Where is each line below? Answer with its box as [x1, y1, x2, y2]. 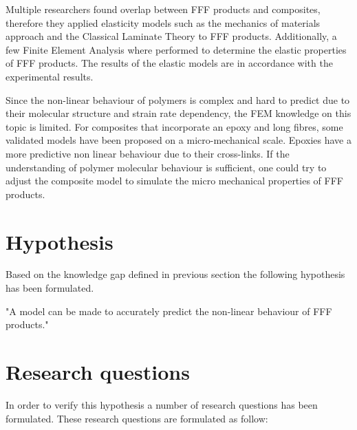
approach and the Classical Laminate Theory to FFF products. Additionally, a [6, 29, 337, 43]
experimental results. [6, 69, 94, 83]
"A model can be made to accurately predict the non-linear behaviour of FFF [6, 303, 332, 318]
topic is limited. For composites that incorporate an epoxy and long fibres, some [6, 119, 343, 133]
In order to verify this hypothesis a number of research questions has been [6, 397, 318, 411]
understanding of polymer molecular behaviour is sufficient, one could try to [6, 160, 327, 174]
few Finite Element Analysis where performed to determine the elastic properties [6, 42, 347, 56]
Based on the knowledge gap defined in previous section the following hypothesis [6, 267, 345, 281]
